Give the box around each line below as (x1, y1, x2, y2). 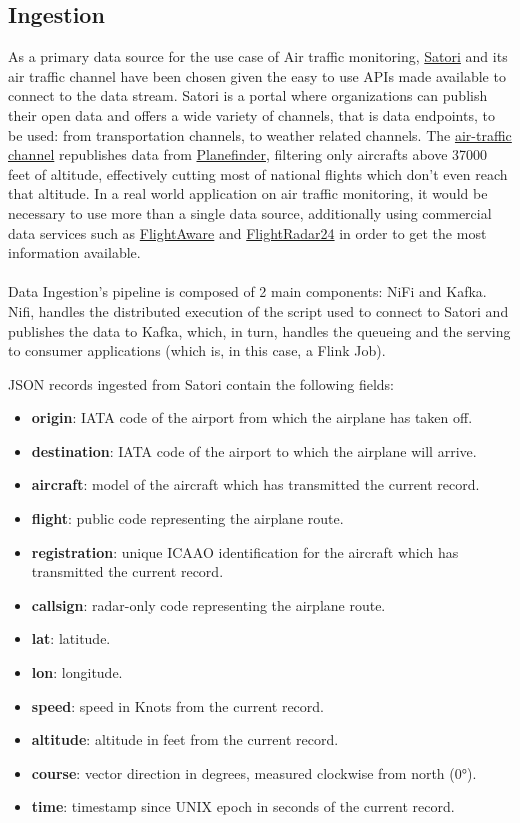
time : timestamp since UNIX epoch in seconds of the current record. (31, 796, 455, 817)
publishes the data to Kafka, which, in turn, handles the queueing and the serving (8, 320, 511, 341)
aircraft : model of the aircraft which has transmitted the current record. (31, 474, 480, 495)
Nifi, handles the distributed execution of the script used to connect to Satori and (8, 300, 509, 321)
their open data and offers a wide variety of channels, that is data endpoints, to (8, 104, 495, 125)
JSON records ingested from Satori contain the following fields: (8, 373, 394, 394)
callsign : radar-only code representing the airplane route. (31, 594, 386, 615)
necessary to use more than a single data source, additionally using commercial (8, 202, 492, 223)
